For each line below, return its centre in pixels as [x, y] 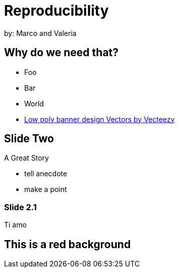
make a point [46, 189]
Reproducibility [56, 11]
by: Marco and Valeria [40, 33]
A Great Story [26, 158]
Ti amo [15, 225]
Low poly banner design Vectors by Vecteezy [100, 119]
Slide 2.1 [20, 207]
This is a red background [68, 244]
